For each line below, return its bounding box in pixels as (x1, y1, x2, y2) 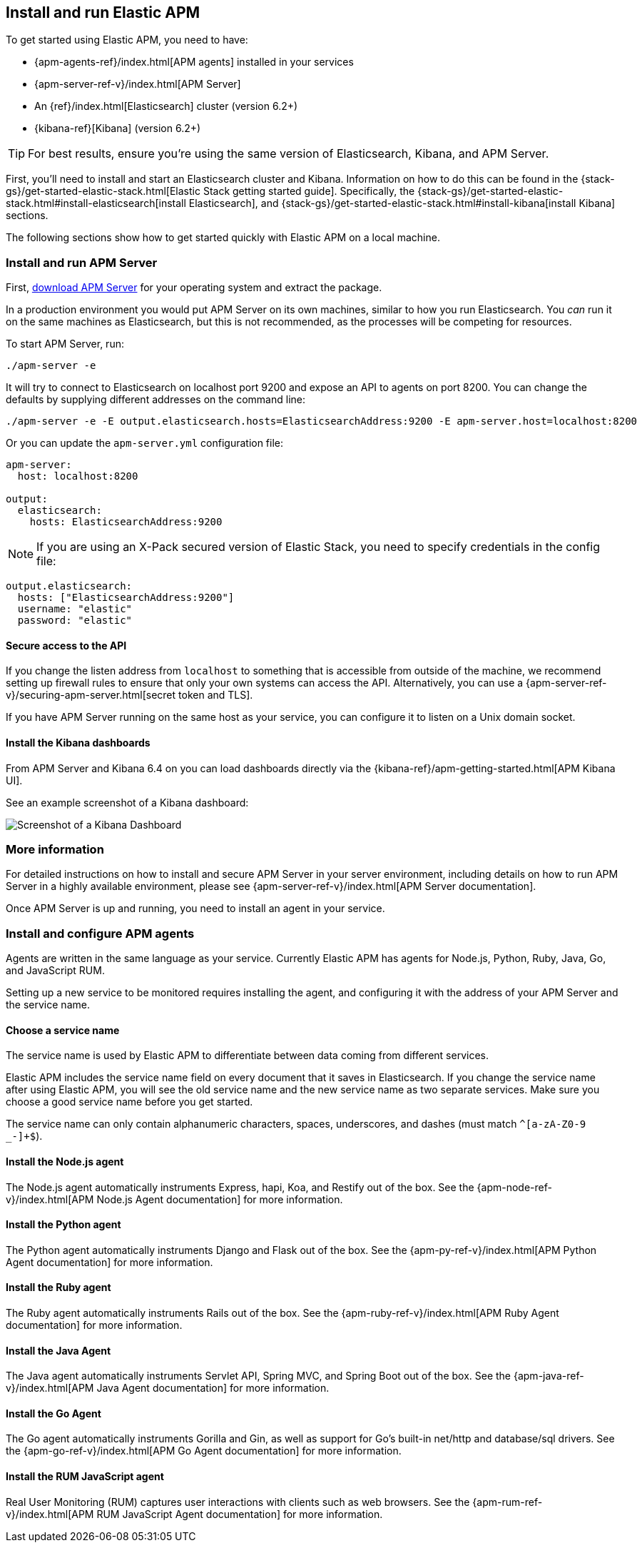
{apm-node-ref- (477, 1180, 552, 1193)
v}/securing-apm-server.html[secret (6, 689, 176, 702)
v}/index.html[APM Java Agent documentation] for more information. (6, 1382, 330, 1395)
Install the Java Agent (6, 1344, 111, 1357)
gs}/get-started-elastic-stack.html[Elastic (6, 185, 200, 198)
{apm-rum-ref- (472, 1495, 543, 1508)
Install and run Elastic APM (6, 4, 200, 21)
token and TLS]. (178, 689, 253, 702)
